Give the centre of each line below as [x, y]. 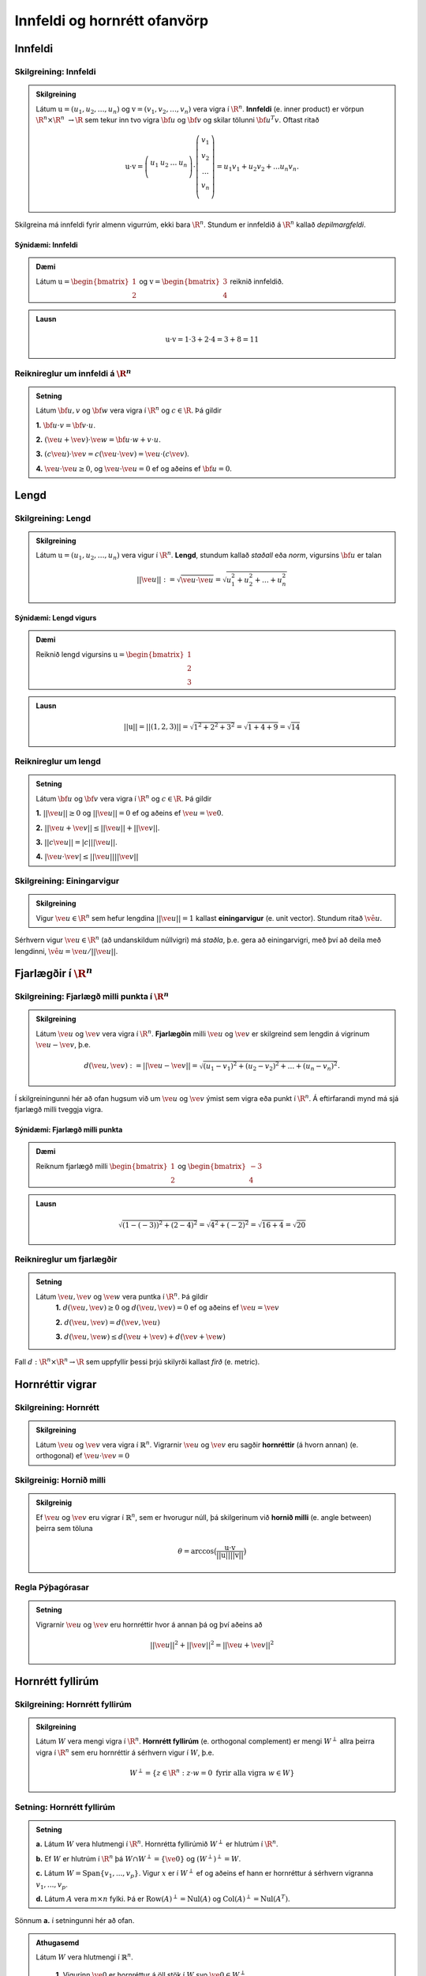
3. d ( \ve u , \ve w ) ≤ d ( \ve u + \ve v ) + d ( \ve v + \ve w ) [141, 1337]
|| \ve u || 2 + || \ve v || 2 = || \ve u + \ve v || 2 [212, 1644]
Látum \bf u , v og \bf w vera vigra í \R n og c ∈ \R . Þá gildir [129, 410]
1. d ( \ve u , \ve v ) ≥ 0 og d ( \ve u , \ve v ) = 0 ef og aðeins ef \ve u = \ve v [167, 1307]
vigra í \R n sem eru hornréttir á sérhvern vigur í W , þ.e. [125, 1752]
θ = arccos [196, 1551]
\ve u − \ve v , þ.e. [63, 1045]
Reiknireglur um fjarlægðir [66, 1259]
